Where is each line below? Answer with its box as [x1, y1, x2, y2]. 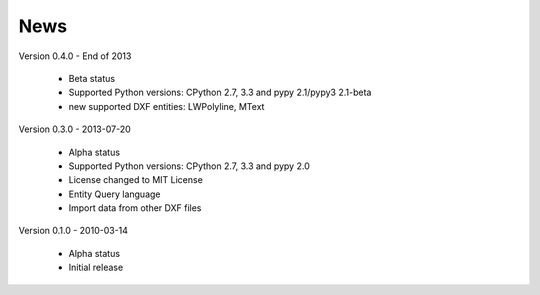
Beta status [68, 72, 115, 84]
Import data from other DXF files [68, 202, 202, 214]
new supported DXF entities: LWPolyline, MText [68, 100, 265, 112]
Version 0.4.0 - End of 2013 [18, 50, 132, 62]
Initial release [68, 261, 124, 274]
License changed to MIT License [68, 174, 204, 186]
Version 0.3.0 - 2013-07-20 [18, 123, 132, 135]
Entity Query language [68, 188, 161, 200]
